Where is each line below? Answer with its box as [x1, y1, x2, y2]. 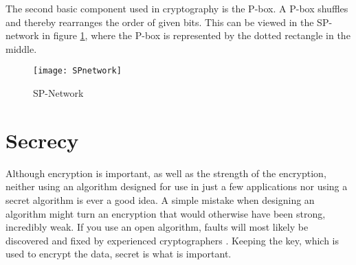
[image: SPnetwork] [33, 66, 122, 76]
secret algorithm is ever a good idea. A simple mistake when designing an [5, 192, 315, 207]
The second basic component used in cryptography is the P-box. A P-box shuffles [5, 1, 348, 15]
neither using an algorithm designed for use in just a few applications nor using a [5, 179, 348, 194]
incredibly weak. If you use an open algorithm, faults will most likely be [5, 220, 309, 234]
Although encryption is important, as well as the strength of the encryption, [5, 165, 326, 180]
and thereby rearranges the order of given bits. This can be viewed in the [5, 14, 314, 29]
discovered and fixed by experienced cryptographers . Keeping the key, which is [5, 233, 339, 247]
